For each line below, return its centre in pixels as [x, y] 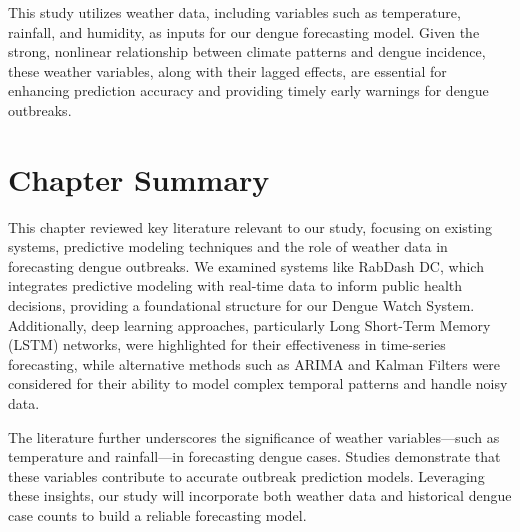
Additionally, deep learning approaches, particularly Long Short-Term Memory [249, 324]
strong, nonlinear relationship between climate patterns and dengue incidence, [247, 51]
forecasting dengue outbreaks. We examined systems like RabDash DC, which [246, 265]
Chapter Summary [139, 178]
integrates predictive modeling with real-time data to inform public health [235, 285]
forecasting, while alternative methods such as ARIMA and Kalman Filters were [254, 363]
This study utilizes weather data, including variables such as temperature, [234, 12]
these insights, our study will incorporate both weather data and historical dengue [260, 495]
